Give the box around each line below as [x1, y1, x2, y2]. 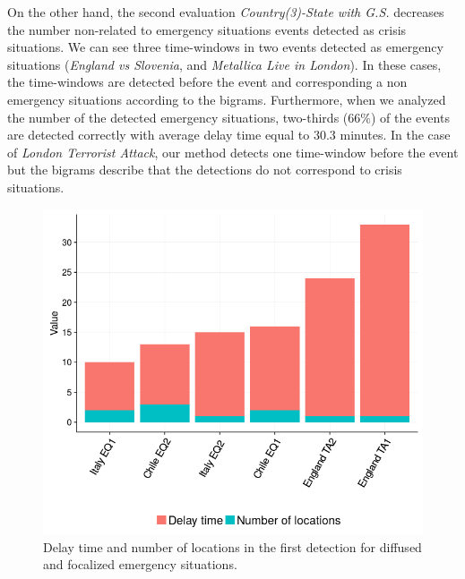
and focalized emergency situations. [43, 555, 237, 574]
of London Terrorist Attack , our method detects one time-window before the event [7, 142, 459, 161]
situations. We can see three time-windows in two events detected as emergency [7, 38, 443, 56]
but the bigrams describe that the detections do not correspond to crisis [7, 160, 402, 179]
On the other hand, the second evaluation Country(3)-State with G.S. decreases [7, 3, 444, 21]
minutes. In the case [340, 125, 451, 144]
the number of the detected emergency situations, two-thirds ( [7, 107, 349, 126]
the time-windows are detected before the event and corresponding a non [7, 72, 408, 91]
